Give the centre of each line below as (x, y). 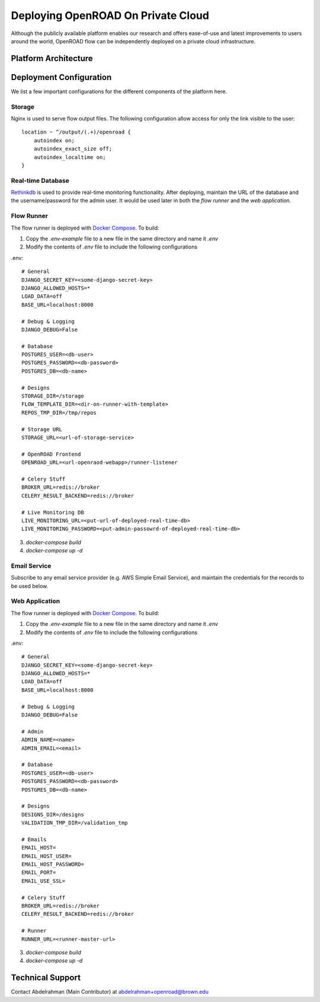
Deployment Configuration (61, 77)
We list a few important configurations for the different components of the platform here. (119, 91)
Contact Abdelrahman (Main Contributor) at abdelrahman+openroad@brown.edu (110, 992)
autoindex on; (54, 140)
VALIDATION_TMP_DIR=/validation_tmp (75, 823)
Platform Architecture (52, 58)
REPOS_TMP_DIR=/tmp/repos (59, 413)
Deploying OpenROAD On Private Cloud (110, 15)
